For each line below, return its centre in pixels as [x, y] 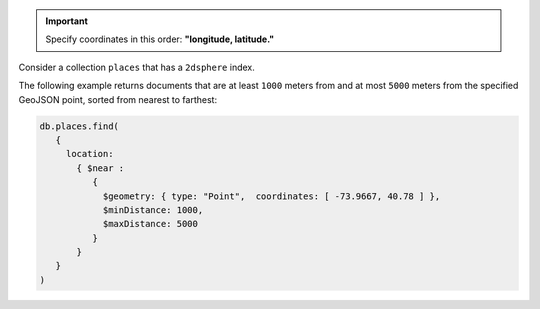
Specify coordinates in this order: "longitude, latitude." [160, 39]
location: [89, 154]
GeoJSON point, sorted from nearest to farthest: [118, 99]
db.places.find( [79, 126]
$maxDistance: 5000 [150, 224]
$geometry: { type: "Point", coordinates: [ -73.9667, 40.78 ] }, [271, 196]
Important [67, 21]
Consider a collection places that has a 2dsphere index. [136, 67]
